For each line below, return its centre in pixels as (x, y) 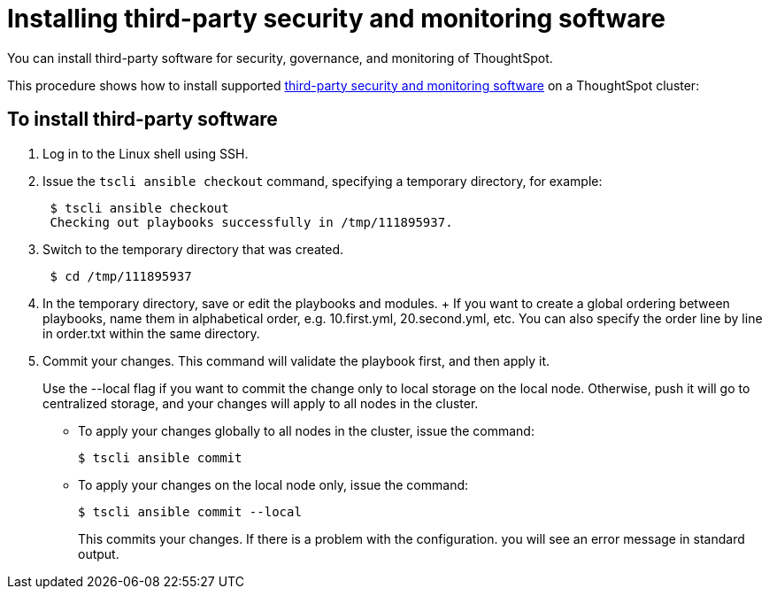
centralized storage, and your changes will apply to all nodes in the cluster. (261, 403)
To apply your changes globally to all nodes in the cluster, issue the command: (306, 430)
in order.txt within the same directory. (151, 333)
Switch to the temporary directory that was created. (193, 249)
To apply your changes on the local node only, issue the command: (273, 484)
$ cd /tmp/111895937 (121, 276)
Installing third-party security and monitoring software (336, 19)
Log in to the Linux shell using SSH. (146, 153)
